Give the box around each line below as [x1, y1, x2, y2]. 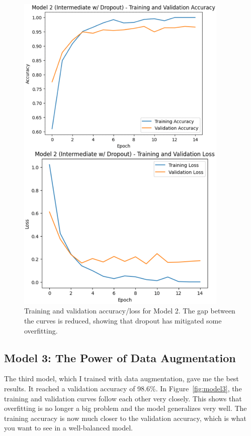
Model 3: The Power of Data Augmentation [4, 350, 236, 365]
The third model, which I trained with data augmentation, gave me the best [4, 373, 239, 384]
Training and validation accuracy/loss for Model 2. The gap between [24, 305, 235, 316]
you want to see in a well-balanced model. [4, 422, 133, 433]
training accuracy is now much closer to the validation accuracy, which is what [4, 412, 246, 423]
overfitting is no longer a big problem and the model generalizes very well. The [4, 403, 247, 413]
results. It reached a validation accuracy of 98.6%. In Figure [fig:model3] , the [4, 383, 242, 394]
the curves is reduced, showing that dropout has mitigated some [24, 315, 222, 326]
